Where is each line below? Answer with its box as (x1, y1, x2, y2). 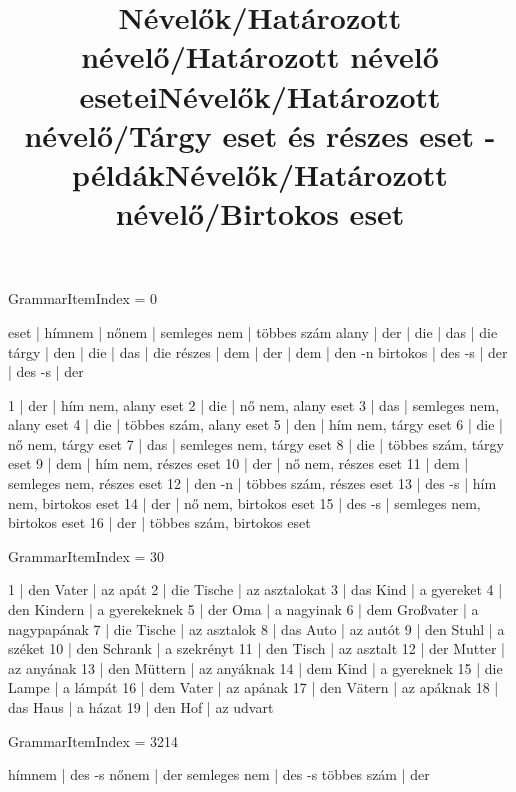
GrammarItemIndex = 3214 (8, 730, 179, 751)
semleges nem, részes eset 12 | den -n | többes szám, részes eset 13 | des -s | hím (8, 473, 497, 494)
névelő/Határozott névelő (81, 36, 439, 77)
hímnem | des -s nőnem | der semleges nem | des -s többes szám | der (8, 764, 430, 785)
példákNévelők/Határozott (72, 153, 448, 194)
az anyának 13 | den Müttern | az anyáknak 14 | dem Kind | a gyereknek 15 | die (8, 657, 503, 678)
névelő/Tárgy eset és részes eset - (24, 114, 496, 155)
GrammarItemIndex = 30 (8, 545, 165, 566)
